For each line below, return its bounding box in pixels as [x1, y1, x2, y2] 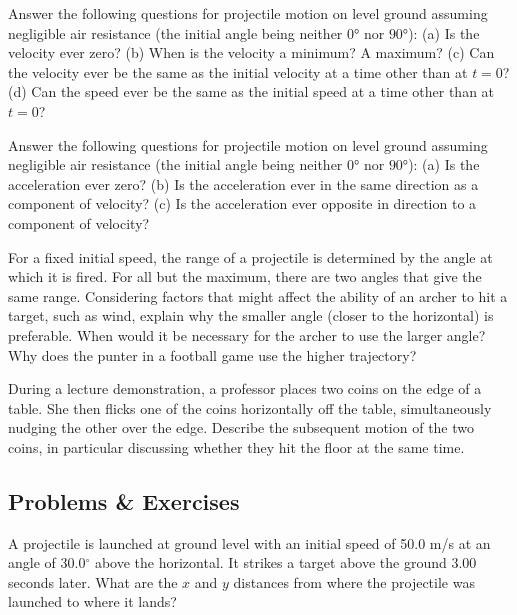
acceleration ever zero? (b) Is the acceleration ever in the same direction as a [8, 173, 479, 194]
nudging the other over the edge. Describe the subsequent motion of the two [8, 417, 475, 438]
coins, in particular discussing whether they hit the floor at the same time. [8, 436, 465, 457]
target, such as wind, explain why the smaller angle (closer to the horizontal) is [8, 305, 494, 326]
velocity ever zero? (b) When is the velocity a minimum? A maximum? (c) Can [8, 42, 495, 63]
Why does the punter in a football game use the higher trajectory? [8, 344, 417, 365]
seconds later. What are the [8, 571, 178, 592]
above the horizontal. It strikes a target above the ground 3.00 [94, 552, 477, 573]
